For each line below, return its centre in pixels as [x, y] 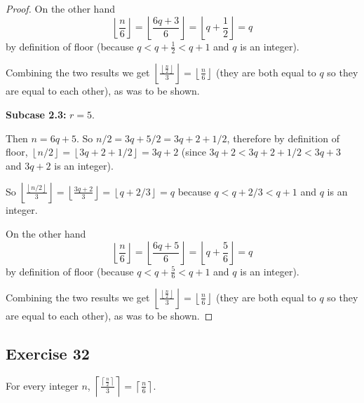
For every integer [42, 385]
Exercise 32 [48, 354]
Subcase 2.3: [36, 115]
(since [194, 152]
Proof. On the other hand [60, 8]
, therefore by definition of [283, 138]
